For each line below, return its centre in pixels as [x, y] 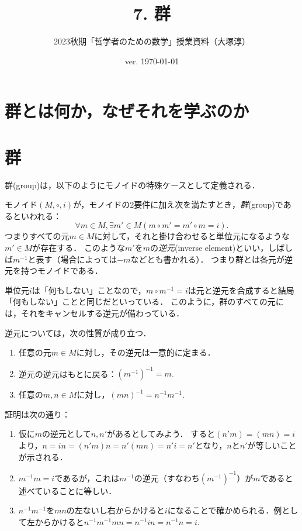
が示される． [43, 456]
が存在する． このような [79, 247]
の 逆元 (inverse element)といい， [209, 247]
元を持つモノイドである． [54, 270]
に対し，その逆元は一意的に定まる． [146, 352]
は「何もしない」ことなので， [89, 290]
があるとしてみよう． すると [161, 434]
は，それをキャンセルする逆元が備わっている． [95, 313]
